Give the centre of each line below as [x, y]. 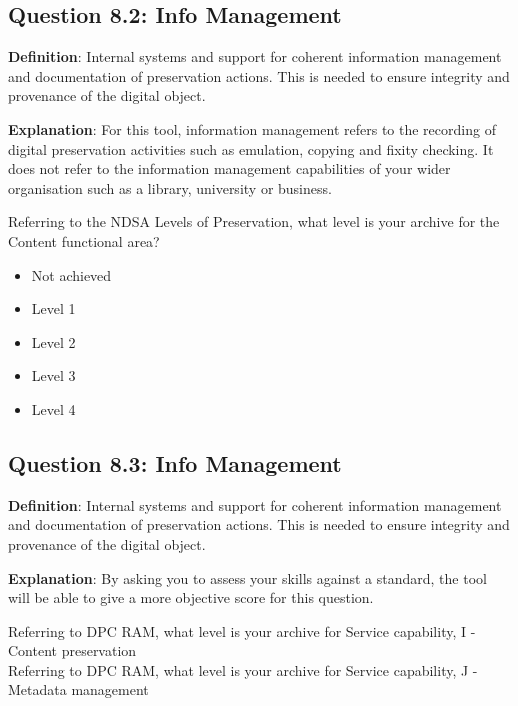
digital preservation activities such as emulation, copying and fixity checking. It [251, 148]
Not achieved [71, 274]
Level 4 [53, 408]
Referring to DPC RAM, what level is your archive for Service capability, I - [242, 630]
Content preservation [72, 650]
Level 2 [53, 341]
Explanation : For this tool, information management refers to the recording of [252, 128]
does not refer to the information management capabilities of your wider [229, 168]
